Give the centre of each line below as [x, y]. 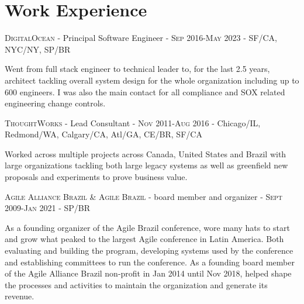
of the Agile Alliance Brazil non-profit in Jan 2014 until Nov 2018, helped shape [148, 273]
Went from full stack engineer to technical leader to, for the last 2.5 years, [137, 69]
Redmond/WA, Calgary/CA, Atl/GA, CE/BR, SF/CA [103, 134]
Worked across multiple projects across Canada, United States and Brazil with [146, 153]
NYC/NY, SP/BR [38, 49]
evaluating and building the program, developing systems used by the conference [149, 251]
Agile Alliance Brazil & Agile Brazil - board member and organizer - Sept [144, 196]
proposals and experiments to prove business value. [96, 177]
